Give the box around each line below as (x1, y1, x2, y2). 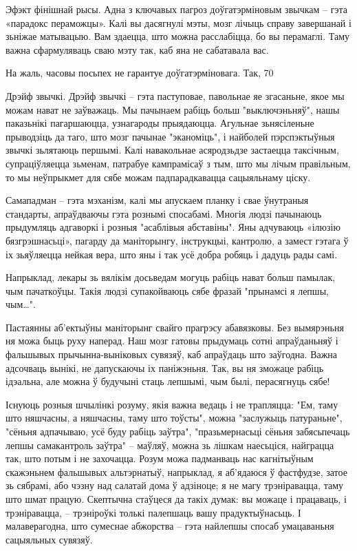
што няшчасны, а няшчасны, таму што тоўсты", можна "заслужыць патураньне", (6, 410, 343, 425)
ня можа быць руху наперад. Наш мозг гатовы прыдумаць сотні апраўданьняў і (6, 333, 338, 348)
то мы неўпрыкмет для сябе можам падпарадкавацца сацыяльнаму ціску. (6, 169, 311, 184)
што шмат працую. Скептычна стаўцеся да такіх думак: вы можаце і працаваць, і (6, 492, 347, 506)
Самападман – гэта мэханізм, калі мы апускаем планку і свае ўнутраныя (6, 193, 309, 207)
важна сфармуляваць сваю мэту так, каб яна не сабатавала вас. (6, 42, 269, 56)
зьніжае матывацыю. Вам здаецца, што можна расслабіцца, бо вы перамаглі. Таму (6, 29, 350, 43)
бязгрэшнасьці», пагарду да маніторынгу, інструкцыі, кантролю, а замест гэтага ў (6, 233, 349, 247)
